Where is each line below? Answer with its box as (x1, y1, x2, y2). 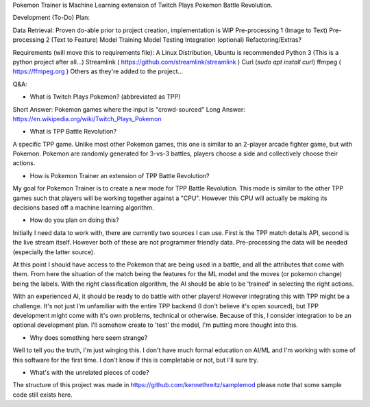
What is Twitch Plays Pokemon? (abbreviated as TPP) (29, 92, 181, 101)
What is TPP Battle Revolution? (29, 127, 116, 136)
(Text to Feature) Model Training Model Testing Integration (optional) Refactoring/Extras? (51, 36, 301, 44)
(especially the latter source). (12, 247, 95, 256)
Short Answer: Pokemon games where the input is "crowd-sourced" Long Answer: (12, 105, 246, 113)
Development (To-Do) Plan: (12, 14, 90, 22)
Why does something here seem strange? (29, 333, 148, 342)
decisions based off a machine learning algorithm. (12, 203, 154, 212)
